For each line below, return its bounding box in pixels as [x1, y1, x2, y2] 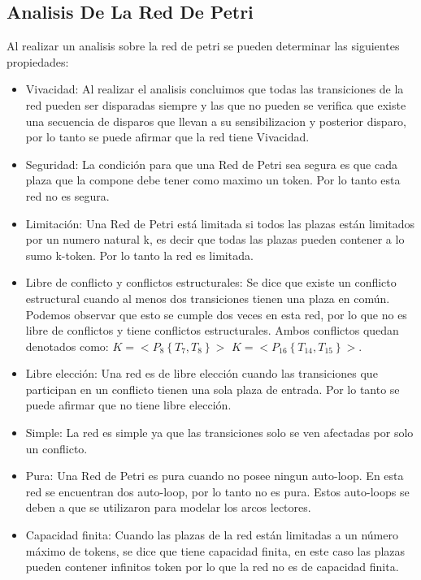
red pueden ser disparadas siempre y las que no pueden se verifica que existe [25, 96, 406, 113]
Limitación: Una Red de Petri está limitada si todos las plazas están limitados [25, 214, 415, 232]
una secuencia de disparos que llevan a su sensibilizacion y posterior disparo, [25, 112, 407, 129]
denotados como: [25, 337, 109, 354]
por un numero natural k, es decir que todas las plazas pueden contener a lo [25, 231, 405, 248]
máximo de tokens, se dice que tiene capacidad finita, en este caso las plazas [25, 542, 406, 559]
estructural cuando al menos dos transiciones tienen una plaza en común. [25, 289, 390, 306]
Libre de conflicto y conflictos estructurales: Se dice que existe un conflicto [25, 274, 397, 291]
